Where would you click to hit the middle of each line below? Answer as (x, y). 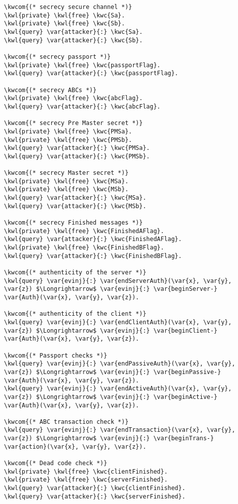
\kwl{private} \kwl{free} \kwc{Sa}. (65, 15)
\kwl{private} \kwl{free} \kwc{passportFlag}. (82, 65)
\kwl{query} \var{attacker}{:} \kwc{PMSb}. (77, 156)
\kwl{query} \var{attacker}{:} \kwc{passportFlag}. (91, 73)
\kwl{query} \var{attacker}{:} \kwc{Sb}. (74, 40)
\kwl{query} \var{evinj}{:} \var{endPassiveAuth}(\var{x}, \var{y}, (120, 364)
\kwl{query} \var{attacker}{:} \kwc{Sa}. (74, 32)
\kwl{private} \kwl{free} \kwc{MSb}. (66, 189)
